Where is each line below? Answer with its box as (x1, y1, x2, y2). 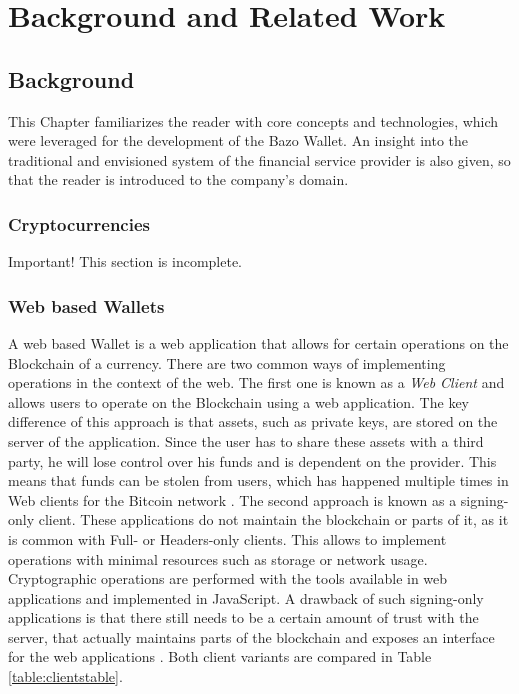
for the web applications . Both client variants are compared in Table (8, 646, 432, 667)
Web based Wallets (8, 293, 165, 318)
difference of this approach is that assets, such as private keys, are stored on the (8, 411, 498, 432)
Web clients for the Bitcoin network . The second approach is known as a (8, 489, 457, 510)
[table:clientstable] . (8, 666, 123, 687)
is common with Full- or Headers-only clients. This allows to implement (8, 528, 447, 549)
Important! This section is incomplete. (8, 251, 242, 272)
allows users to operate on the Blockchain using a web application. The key (8, 391, 469, 412)
